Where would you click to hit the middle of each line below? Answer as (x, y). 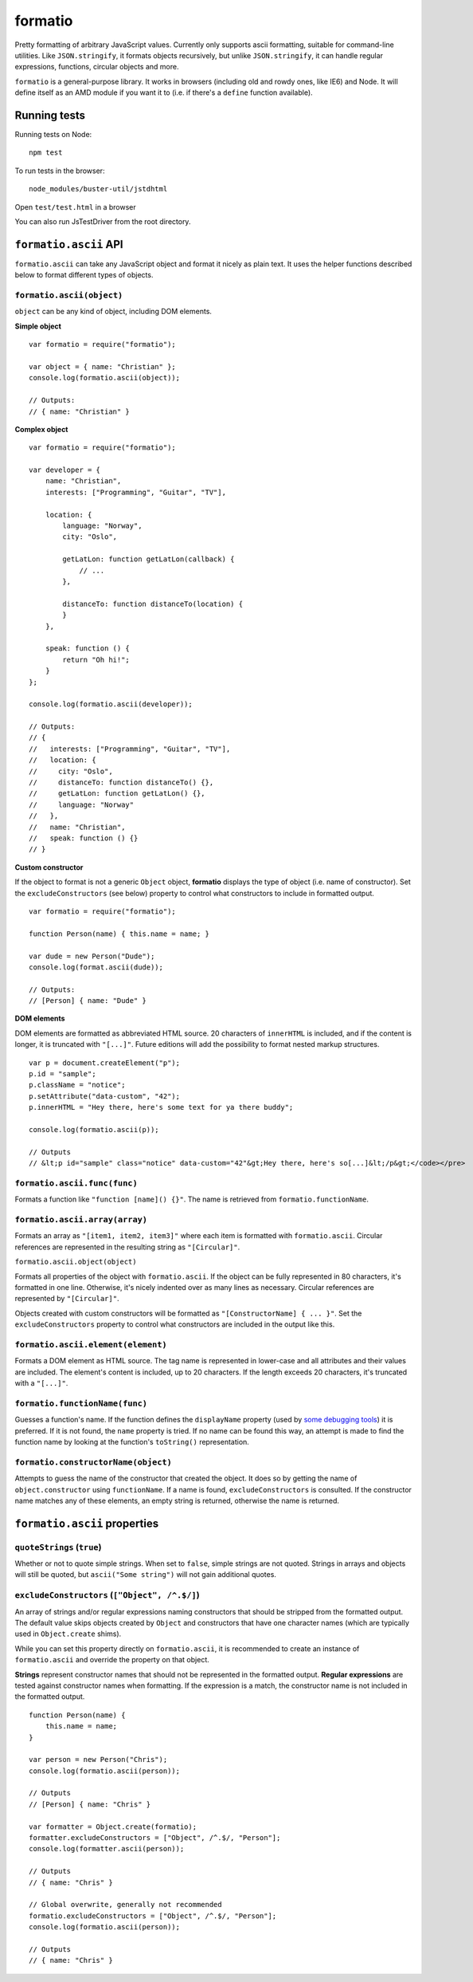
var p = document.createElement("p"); (105, 1063)
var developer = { (65, 470)
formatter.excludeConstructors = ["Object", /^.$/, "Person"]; (155, 1838)
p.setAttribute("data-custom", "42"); (105, 1096)
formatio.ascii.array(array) (81, 1220)
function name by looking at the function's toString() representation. (132, 1442)
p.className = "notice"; (77, 1085)
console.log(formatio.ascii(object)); (105, 378)
